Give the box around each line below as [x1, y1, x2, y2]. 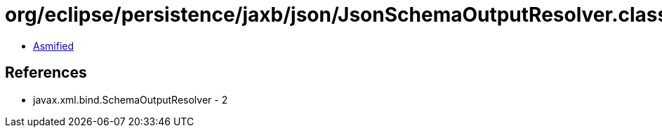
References [5, 64, 87, 82]
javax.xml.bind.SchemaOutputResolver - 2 [33, 93, 228, 106]
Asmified [33, 39, 74, 52]
